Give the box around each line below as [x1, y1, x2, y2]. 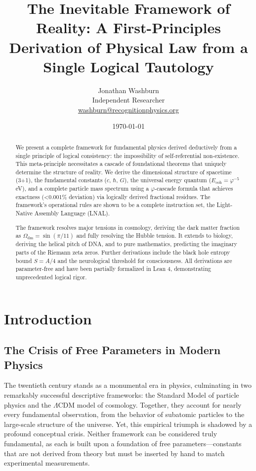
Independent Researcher [92, 95, 165, 105]
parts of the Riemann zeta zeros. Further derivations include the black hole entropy [15, 248, 230, 256]
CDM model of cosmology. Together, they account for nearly [58, 399, 242, 410]
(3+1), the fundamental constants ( [15, 176, 107, 184]
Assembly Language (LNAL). [34, 209, 110, 217]
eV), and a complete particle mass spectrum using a [15, 184, 149, 193]
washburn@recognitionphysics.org [78, 104, 179, 114]
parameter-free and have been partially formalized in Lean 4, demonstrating [15, 264, 211, 273]
